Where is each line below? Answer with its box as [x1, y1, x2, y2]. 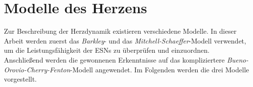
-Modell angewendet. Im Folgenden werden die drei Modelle [70, 64, 249, 74]
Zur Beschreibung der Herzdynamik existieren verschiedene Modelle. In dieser [4, 26, 237, 36]
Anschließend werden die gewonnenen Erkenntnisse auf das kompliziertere [4, 54, 225, 65]
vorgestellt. [4, 74, 37, 84]
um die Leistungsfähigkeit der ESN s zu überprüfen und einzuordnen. [4, 45, 210, 55]
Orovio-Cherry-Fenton [4, 64, 70, 74]
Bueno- [227, 54, 249, 65]
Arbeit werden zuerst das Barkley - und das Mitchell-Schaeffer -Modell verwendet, [4, 35, 246, 45]
